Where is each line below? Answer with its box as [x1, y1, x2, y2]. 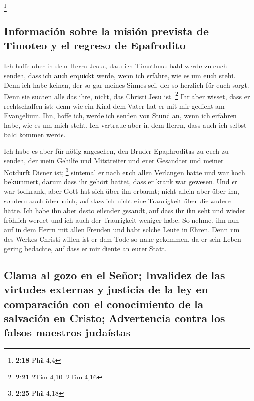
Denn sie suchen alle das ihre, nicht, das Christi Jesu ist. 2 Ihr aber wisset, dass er [4, 89, 250, 101]
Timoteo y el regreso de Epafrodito [4, 38, 186, 53]
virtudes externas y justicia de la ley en [4, 282, 208, 297]
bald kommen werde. [4, 129, 66, 139]
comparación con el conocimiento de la [4, 296, 204, 311]
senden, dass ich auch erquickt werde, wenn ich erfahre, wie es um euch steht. [4, 70, 236, 80]
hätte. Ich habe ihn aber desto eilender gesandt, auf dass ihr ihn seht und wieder [4, 205, 246, 215]
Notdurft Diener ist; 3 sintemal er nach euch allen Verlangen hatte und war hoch [4, 165, 245, 177]
